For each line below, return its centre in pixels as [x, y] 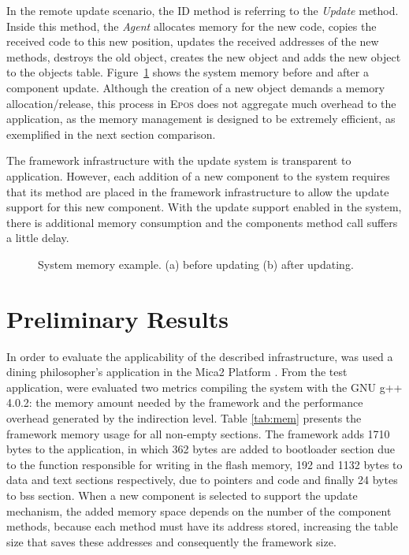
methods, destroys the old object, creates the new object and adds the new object [204, 56]
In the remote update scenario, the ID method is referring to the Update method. [203, 10]
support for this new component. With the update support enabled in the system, [204, 207]
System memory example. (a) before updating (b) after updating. [196, 264]
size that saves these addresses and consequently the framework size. [171, 541]
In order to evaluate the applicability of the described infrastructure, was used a [200, 356]
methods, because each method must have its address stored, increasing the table [202, 526]
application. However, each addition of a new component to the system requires [198, 175]
